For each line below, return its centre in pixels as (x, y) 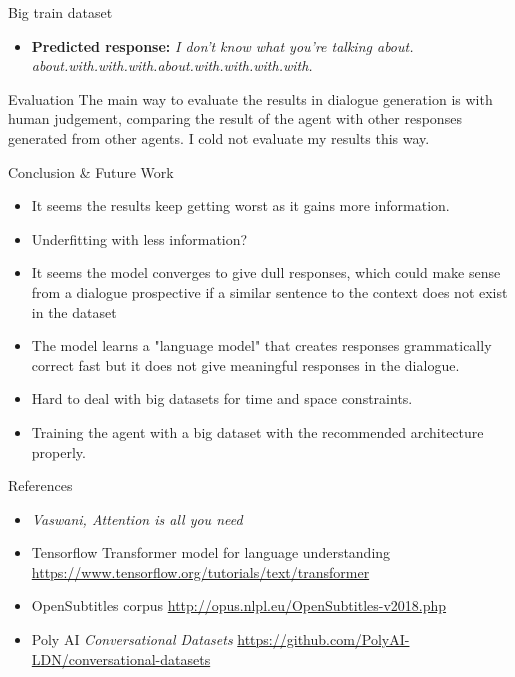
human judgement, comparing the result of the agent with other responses (235, 118)
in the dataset (74, 311)
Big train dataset (60, 12)
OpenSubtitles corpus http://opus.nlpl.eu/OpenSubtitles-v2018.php (239, 605)
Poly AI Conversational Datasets (132, 639)
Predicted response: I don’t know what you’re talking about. (222, 45)
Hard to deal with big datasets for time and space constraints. (222, 398)
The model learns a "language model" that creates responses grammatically (261, 345)
